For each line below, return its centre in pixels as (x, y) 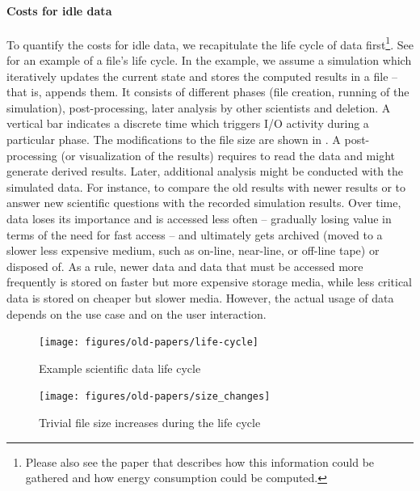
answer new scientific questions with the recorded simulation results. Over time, (204, 203)
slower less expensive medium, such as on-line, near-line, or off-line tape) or (193, 250)
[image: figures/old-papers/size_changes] (155, 397)
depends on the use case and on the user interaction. (136, 313)
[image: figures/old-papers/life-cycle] (149, 343)
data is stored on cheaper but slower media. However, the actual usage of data (200, 297)
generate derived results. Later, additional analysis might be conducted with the (205, 171)
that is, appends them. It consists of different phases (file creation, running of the (208, 92)
